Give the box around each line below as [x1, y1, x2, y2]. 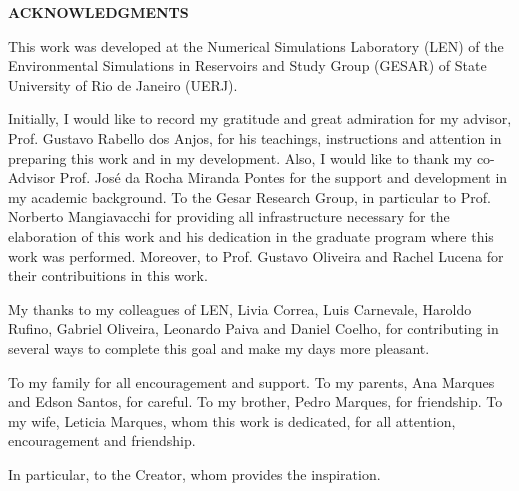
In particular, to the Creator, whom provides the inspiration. [8, 463, 381, 484]
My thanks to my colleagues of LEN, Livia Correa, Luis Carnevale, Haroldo [8, 298, 472, 319]
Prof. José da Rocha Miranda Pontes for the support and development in [59, 167, 508, 188]
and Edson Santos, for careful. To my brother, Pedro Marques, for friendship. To [8, 391, 503, 412]
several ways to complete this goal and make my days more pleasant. [8, 337, 430, 358]
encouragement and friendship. [8, 430, 196, 451]
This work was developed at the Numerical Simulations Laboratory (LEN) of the [8, 35, 504, 56]
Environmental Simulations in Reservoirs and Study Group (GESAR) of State [8, 55, 487, 76]
